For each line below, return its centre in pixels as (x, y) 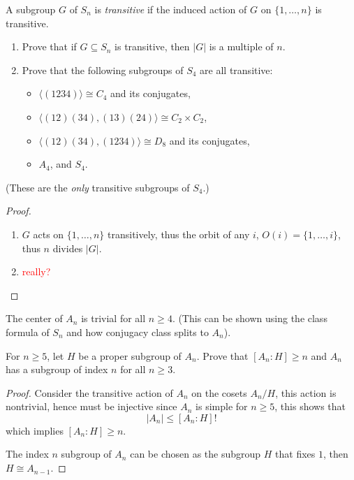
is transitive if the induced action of (171, 9)
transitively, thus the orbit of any (179, 234)
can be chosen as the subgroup (196, 454)
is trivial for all (113, 318)
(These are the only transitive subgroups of (98, 187)
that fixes (295, 454)
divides (68, 248)
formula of (28, 332)
